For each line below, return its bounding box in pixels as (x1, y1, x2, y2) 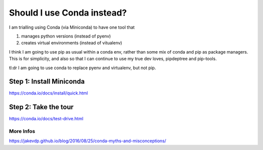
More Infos (9, 128, 36, 135)
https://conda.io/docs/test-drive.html (9, 116, 84, 122)
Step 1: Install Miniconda (9, 77, 85, 86)
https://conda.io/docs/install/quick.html (9, 90, 88, 96)
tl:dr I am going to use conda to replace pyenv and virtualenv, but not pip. (9, 65, 156, 71)
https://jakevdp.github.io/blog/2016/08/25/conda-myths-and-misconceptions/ (9, 138, 167, 144)
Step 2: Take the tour (9, 103, 74, 112)
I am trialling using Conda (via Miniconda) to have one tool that (9, 24, 135, 30)
